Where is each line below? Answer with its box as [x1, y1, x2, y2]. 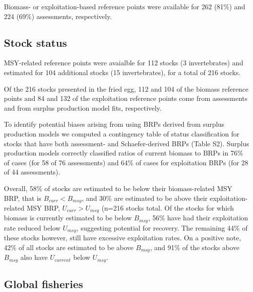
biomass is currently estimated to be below [4, 213, 132, 223]
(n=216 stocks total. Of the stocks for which [101, 202, 234, 213]
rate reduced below [4, 222, 60, 233]
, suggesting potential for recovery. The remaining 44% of [77, 222, 248, 233]
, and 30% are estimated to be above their [81, 193, 208, 203]
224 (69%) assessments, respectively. [4, 11, 112, 21]
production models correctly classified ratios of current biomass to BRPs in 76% [4, 148, 243, 158]
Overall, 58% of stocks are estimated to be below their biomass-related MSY [4, 183, 233, 193]
